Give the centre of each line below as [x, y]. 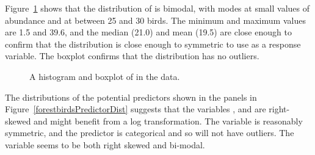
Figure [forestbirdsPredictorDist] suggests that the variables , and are [136, 109]
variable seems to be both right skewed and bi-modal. [105, 144]
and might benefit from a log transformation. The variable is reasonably [168, 121]
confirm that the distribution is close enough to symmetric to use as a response [153, 44]
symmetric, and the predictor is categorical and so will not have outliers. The [150, 133]
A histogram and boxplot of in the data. [105, 76]
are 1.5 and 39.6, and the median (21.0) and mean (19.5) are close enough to [148, 32]
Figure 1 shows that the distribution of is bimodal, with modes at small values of [157, 8]
